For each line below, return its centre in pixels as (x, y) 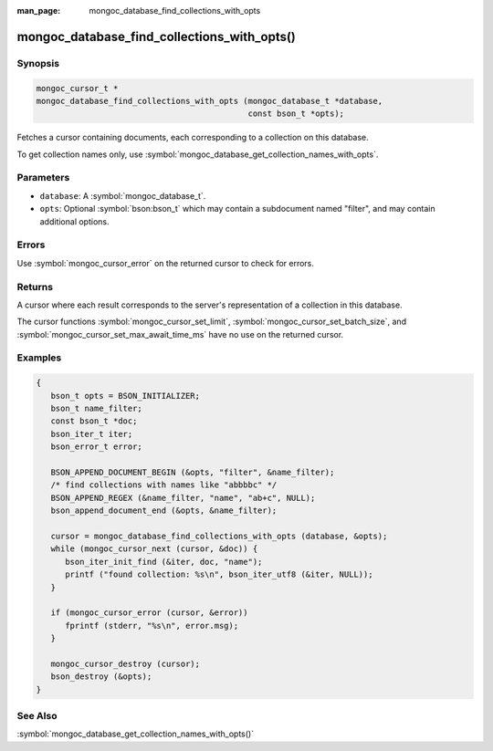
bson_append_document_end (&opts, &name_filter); (164, 511)
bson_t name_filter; (97, 409)
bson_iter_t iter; (92, 434)
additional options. (74, 221)
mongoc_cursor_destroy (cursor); (126, 663)
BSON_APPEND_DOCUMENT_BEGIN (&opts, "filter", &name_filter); (193, 472)
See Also (37, 715)
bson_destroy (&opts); (101, 677)
